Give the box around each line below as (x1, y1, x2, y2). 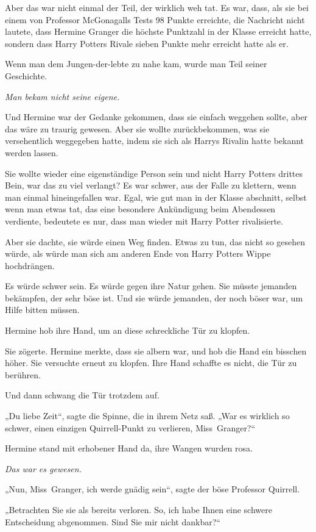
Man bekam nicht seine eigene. (5, 90, 120, 102)
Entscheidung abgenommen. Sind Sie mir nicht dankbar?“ (5, 515, 220, 528)
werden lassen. (5, 146, 58, 159)
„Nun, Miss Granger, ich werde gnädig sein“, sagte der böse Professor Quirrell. (5, 483, 300, 495)
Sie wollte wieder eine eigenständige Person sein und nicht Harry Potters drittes (5, 167, 303, 179)
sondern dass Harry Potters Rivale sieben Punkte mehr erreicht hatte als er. (5, 37, 289, 49)
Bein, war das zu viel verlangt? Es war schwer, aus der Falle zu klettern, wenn (5, 179, 297, 192)
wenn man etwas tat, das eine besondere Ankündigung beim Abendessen (5, 203, 276, 215)
